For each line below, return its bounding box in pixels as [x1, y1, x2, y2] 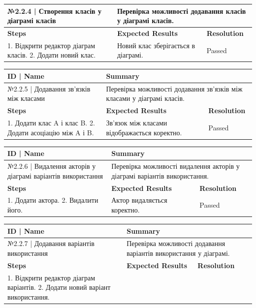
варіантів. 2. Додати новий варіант [7, 282, 111, 292]
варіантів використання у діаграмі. [127, 248, 230, 258]
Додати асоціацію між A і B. [7, 127, 94, 137]
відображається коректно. [106, 127, 182, 137]
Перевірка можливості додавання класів [117, 5, 246, 16]
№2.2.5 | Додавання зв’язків [7, 83, 91, 93]
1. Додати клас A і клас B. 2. [7, 118, 95, 128]
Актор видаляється [111, 195, 167, 205]
